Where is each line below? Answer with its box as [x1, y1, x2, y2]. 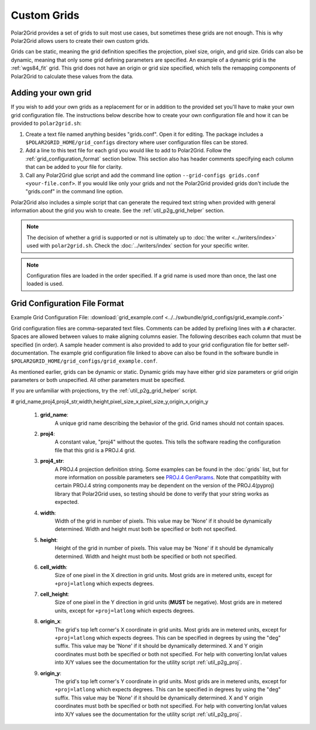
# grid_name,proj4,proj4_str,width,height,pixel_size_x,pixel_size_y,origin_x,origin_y [11, 398, 209, 405]
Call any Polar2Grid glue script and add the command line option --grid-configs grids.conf [25, 172, 260, 179]
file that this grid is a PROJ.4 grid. [54, 446, 136, 453]
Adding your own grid [11, 88, 92, 98]
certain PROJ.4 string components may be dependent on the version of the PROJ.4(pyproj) [54, 482, 274, 489]
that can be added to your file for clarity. [25, 163, 123, 170]
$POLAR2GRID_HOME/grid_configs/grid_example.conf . [11, 357, 158, 364]
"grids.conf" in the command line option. [25, 188, 123, 195]
